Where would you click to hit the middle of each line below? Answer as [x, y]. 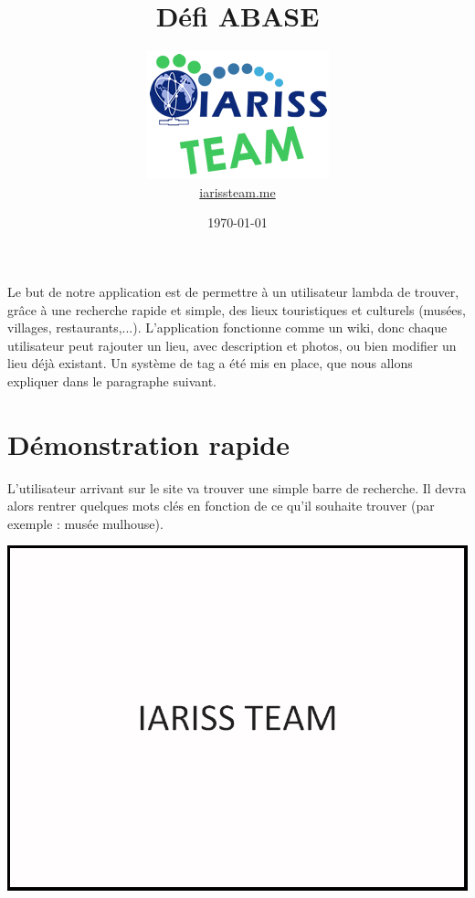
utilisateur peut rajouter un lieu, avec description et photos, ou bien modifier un [232, 345]
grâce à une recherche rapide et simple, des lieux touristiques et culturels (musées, [237, 309]
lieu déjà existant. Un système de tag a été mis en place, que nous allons [210, 363]
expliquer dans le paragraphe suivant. [112, 380]
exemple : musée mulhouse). [85, 523]
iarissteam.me [237, 191]
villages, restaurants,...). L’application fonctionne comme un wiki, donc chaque [227, 328]
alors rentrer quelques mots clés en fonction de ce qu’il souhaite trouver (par [221, 506]
